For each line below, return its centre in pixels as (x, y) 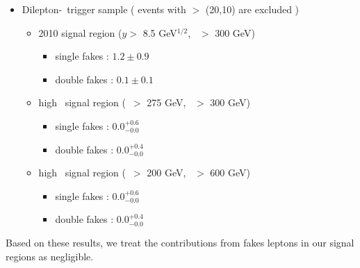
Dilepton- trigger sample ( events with (104, 9)
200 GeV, (166, 173)
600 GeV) (230, 173)
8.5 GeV (160, 32)
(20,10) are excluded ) (252, 9)
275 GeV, (166, 102)
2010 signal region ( (80, 32)
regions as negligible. (50, 256)
